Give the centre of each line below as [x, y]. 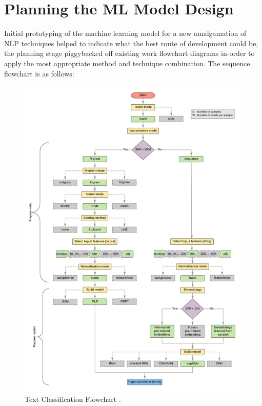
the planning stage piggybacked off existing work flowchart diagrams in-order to [129, 53]
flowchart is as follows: [39, 73]
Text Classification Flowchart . [73, 399]
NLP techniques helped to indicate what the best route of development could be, [131, 43]
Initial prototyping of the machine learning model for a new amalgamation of [125, 33]
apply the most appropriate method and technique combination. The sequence [127, 63]
